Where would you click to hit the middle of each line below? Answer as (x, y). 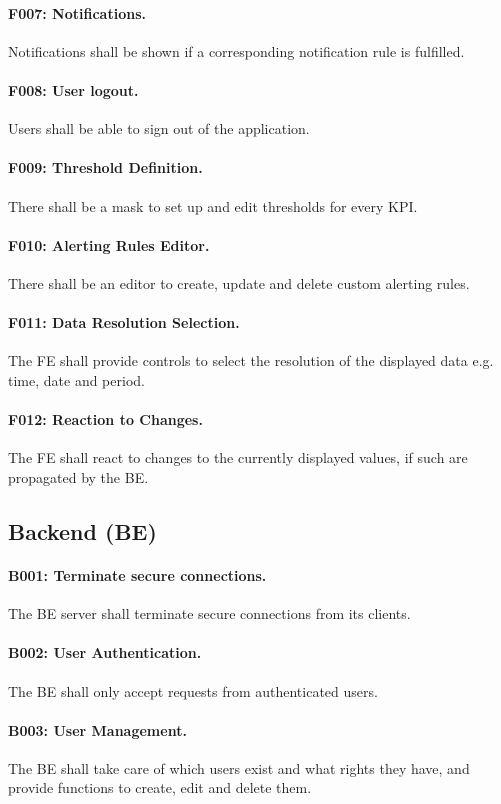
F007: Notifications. (77, 12)
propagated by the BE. (78, 476)
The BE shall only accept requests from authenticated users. (193, 690)
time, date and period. (76, 379)
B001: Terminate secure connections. (137, 574)
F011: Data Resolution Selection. (124, 322)
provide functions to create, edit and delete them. (160, 787)
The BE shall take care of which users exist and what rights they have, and (239, 767)
